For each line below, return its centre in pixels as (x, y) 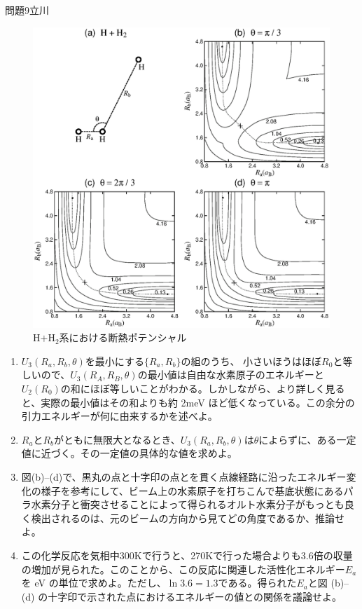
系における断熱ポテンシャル (123, 337)
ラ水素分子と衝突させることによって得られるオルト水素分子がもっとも (183, 504)
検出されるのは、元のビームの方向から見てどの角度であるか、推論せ (188, 518)
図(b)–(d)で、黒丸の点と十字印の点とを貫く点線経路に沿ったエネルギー (184, 476)
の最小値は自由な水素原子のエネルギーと (231, 375)
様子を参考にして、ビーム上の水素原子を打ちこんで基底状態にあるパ (197, 490)
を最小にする (114, 361)
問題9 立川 (27, 10)
